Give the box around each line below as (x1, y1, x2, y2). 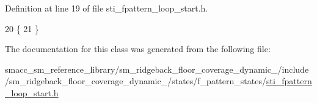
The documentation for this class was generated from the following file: (5, 42, 271, 55)
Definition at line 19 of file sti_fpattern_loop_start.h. (5, 2, 208, 14)
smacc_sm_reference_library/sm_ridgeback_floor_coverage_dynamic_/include (5, 62, 309, 75)
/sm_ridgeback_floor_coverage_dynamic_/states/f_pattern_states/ (5, 75, 266, 87)
